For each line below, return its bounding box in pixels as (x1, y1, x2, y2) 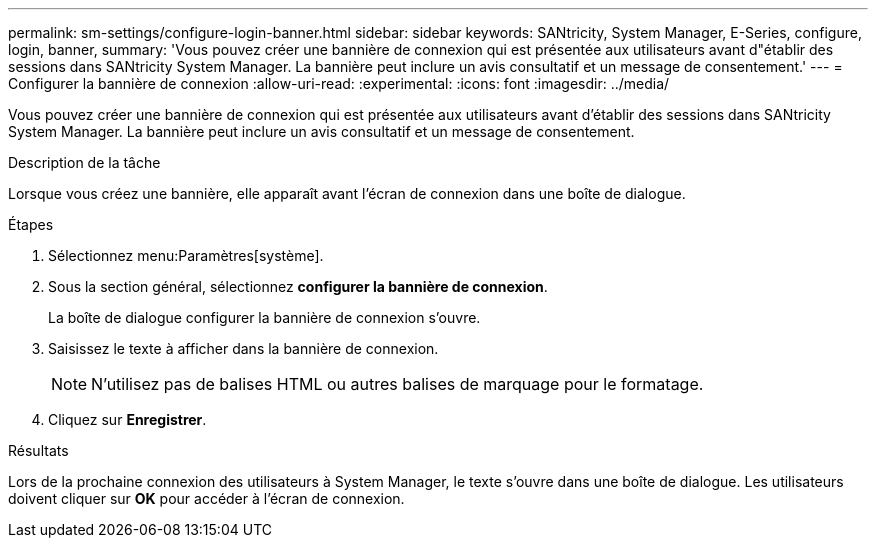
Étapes (8, 216, 54, 233)
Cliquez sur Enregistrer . (48, 411, 207, 428)
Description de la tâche (8, 154, 161, 171)
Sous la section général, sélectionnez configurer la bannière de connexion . (48, 278, 548, 295)
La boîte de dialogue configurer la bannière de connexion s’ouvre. (48, 309, 481, 326)
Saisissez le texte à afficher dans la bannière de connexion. (48, 340, 439, 357)
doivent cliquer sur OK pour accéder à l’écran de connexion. (8, 490, 405, 507)
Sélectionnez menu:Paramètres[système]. (48, 247, 324, 264)
